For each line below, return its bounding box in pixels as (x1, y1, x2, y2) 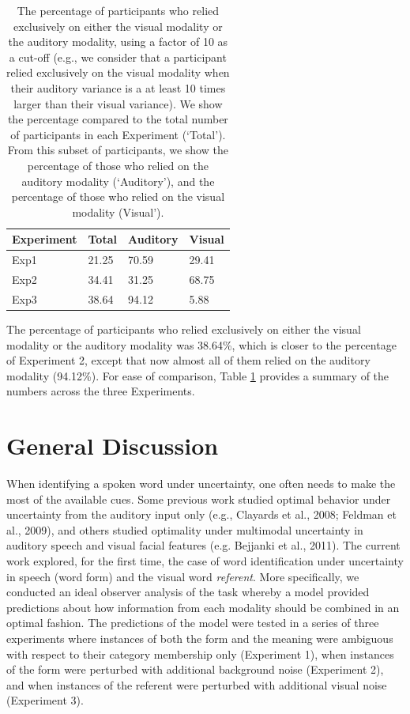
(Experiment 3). (6, 692, 84, 708)
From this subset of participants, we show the (7, 142, 228, 158)
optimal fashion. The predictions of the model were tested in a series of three (6, 614, 379, 631)
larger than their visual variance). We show (13, 95, 223, 111)
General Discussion (6, 429, 219, 462)
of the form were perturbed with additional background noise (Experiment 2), (6, 661, 384, 678)
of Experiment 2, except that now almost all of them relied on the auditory (6, 352, 371, 368)
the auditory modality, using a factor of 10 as (8, 33, 228, 50)
